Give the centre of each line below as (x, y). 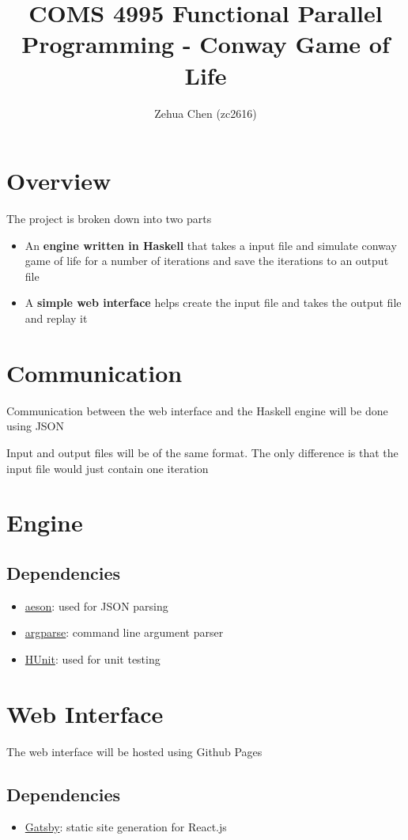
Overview (59, 181)
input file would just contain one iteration (108, 468)
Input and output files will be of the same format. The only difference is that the (202, 452)
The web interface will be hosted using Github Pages (134, 751)
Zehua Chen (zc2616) (206, 113)
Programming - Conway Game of (206, 44)
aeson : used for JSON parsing (96, 605)
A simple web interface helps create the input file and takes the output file (213, 303)
